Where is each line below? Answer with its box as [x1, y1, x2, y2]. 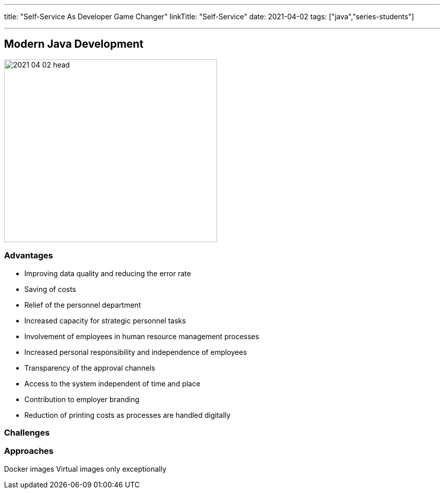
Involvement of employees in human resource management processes [24, 332, 260, 341]
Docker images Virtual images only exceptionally [4, 464, 167, 473]
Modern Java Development [4, 38, 143, 51]
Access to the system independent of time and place [24, 379, 201, 388]
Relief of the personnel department [24, 300, 141, 309]
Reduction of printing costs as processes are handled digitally [24, 410, 231, 419]
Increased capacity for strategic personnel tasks [24, 316, 186, 325]
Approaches [4, 446, 54, 456]
